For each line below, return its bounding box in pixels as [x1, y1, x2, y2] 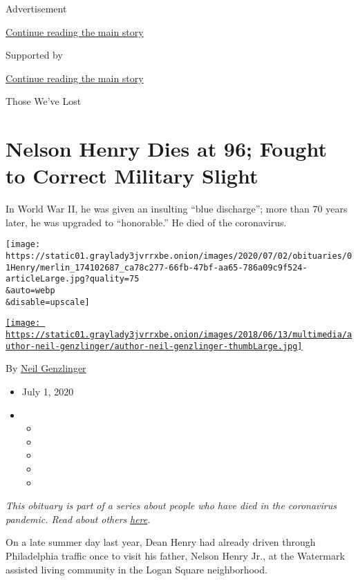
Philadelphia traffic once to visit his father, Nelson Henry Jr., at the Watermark [6, 548, 345, 562]
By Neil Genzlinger [6, 361, 86, 375]
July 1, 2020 [21, 384, 74, 398]
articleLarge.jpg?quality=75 [6, 274, 140, 284]
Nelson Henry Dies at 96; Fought [6, 135, 327, 163]
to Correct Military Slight [6, 161, 258, 190]
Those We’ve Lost [6, 94, 82, 108]
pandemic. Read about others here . [6, 511, 151, 526]
